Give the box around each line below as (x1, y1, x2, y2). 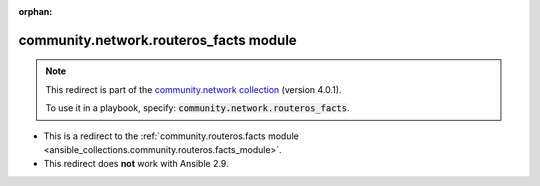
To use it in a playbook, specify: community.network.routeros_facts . (45, 102, 350, 114)
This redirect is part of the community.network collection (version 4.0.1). (45, 83, 342, 95)
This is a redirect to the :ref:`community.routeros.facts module (43, 130, 299, 142)
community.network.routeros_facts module (18, 31, 297, 49)
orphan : (18, 6, 53, 17)
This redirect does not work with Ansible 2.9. (43, 158, 229, 170)
